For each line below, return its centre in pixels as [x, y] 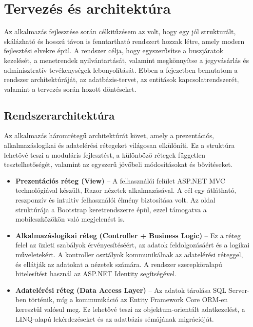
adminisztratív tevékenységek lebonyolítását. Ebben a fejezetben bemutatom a [121, 70]
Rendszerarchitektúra [59, 115]
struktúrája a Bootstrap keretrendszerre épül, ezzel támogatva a [111, 209]
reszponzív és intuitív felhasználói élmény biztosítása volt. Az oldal [115, 200]
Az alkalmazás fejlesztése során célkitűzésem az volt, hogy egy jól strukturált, [120, 31]
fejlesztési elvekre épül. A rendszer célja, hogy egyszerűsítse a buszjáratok [114, 51]
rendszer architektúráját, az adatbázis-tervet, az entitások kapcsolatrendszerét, [122, 79]
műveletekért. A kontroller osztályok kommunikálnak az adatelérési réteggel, [129, 255]
